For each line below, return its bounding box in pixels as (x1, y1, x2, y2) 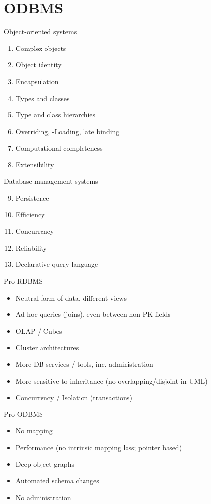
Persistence (15, 193, 49, 203)
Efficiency (15, 209, 45, 219)
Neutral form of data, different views (15, 292, 127, 302)
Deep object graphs (15, 458, 74, 469)
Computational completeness (15, 143, 103, 153)
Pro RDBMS (4, 276, 43, 286)
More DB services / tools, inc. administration (15, 359, 153, 369)
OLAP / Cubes (15, 325, 62, 336)
